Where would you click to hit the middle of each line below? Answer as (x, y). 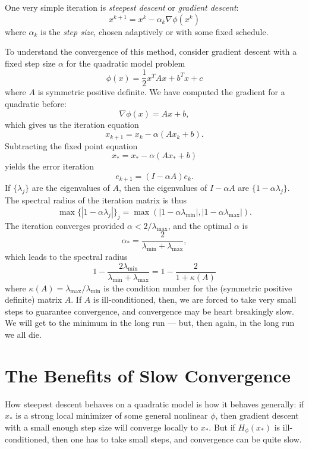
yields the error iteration (49, 166)
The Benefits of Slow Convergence (148, 375)
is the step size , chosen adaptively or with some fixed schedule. (154, 31)
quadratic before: (36, 104)
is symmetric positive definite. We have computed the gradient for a (161, 92)
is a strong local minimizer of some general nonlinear (112, 415)
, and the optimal (200, 225)
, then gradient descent (257, 415)
